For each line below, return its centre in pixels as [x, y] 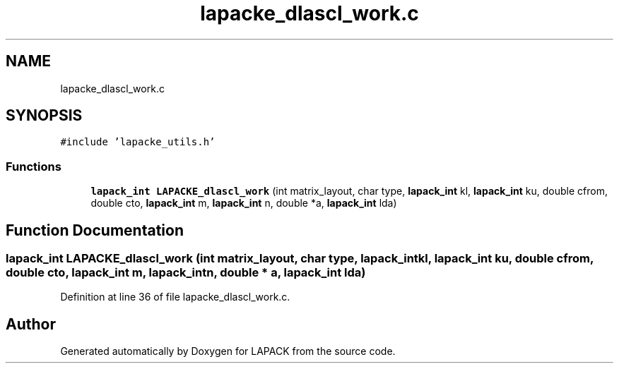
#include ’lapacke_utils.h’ [138, 142]
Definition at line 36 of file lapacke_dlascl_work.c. [175, 297]
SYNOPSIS [44, 116]
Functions [34, 166]
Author [31, 324]
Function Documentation [95, 230]
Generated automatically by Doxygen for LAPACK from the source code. [228, 351]
